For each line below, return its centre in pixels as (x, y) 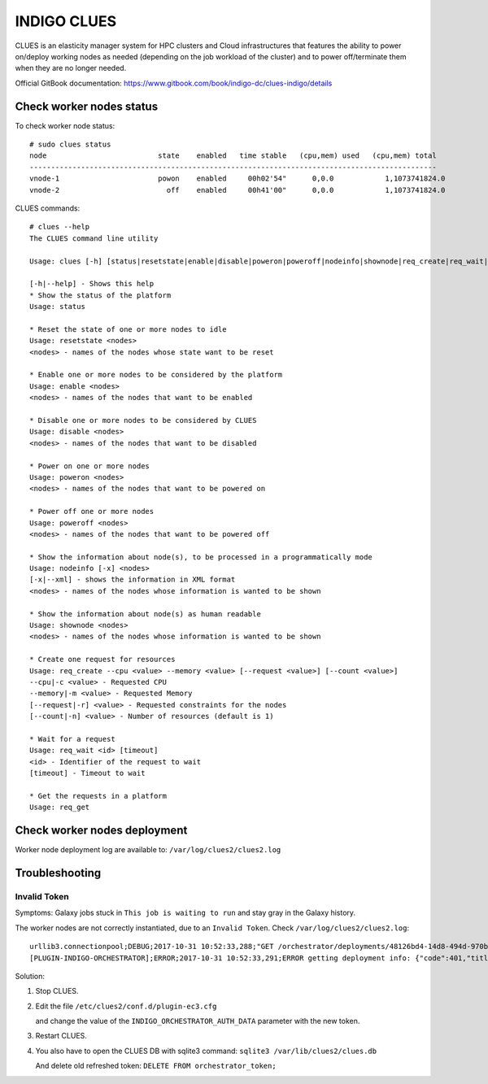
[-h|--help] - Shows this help (92, 284)
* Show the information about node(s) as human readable (146, 614)
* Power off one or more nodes (92, 512)
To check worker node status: (65, 125)
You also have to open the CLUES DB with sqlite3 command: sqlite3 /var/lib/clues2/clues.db (206, 1051)
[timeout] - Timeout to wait (87, 773)
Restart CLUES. (61, 1036)
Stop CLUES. (57, 991)
